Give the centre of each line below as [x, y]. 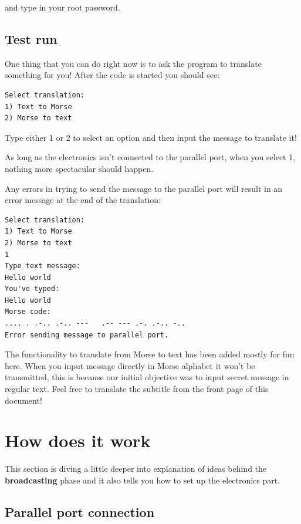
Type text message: [43, 266]
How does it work [78, 440]
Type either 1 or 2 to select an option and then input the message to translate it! [151, 137]
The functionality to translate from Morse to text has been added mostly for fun [150, 354]
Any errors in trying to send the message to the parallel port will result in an [144, 188]
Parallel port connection [80, 511]
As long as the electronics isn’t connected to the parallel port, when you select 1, [150, 157]
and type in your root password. [62, 7]
